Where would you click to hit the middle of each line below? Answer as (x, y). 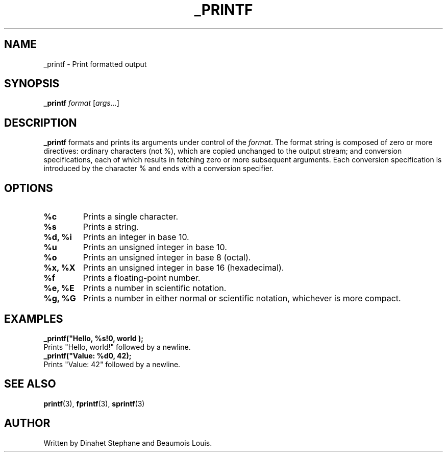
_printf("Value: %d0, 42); (88, 355)
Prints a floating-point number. (142, 278)
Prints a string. (111, 227)
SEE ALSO (30, 384)
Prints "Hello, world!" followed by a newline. (117, 347)
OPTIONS (29, 188)
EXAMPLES (34, 319)
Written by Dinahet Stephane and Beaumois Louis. (128, 443)
